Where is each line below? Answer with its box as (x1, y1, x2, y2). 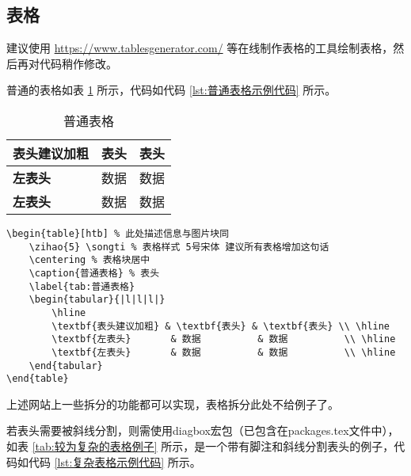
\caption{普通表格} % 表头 (29, 267, 160, 279)
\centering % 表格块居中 (29, 254, 150, 266)
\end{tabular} (29, 360, 103, 371)
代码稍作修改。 (39, 55, 117, 71)
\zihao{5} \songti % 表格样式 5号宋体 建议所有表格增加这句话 (29, 241, 329, 253)
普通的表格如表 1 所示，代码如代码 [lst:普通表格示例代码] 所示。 (6, 82, 337, 98)
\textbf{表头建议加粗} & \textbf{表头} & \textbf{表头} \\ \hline (51, 320, 390, 332)
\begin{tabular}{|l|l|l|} (29, 294, 166, 306)
